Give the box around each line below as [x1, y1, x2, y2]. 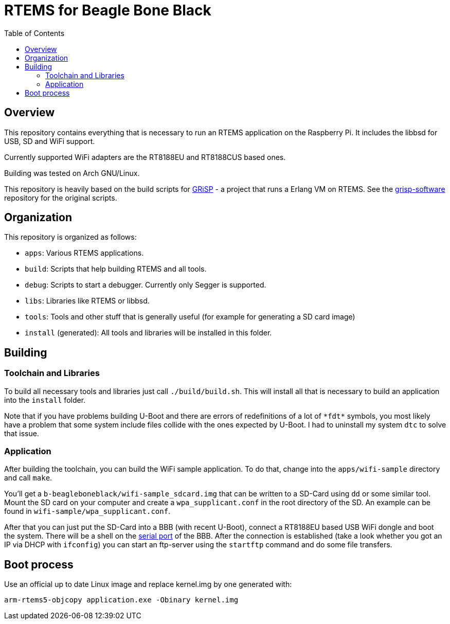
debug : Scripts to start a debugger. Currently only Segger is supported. [25, 280, 266, 290]
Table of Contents [4, 28, 65, 38]
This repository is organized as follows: [4, 233, 137, 242]
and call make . [4, 473, 52, 483]
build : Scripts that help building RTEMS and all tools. [25, 264, 207, 274]
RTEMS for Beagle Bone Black [4, 2, 211, 19]
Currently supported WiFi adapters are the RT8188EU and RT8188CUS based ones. [4, 152, 286, 162]
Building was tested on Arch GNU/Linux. [4, 168, 140, 177]
